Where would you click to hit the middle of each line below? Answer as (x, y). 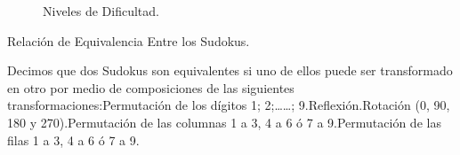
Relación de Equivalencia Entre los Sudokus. (129, 40)
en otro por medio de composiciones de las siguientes (151, 87)
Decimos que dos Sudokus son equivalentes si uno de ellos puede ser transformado (230, 70)
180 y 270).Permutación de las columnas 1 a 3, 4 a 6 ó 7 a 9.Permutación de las (224, 122)
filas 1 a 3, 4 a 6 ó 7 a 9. (73, 139)
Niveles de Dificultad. (101, 11)
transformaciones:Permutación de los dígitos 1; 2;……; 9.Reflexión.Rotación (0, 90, (229, 105)
